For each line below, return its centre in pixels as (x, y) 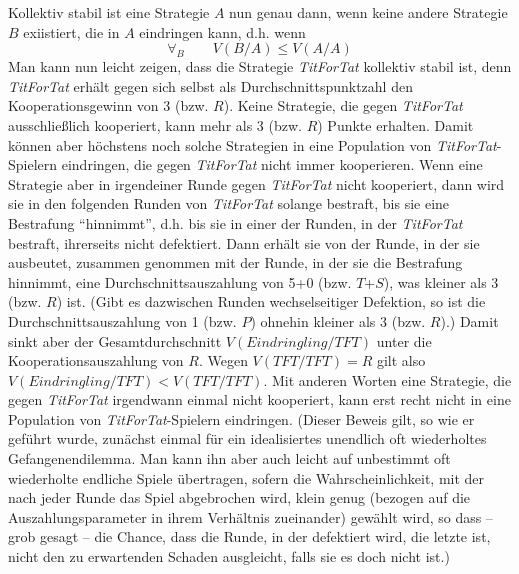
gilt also (401, 360)
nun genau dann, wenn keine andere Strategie (368, 12)
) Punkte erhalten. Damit (395, 124)
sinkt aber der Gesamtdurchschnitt (115, 340)
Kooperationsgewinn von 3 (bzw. (108, 105)
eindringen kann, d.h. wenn (222, 31)
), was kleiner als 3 (441, 281)
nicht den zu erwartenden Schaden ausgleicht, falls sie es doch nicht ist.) (229, 556)
